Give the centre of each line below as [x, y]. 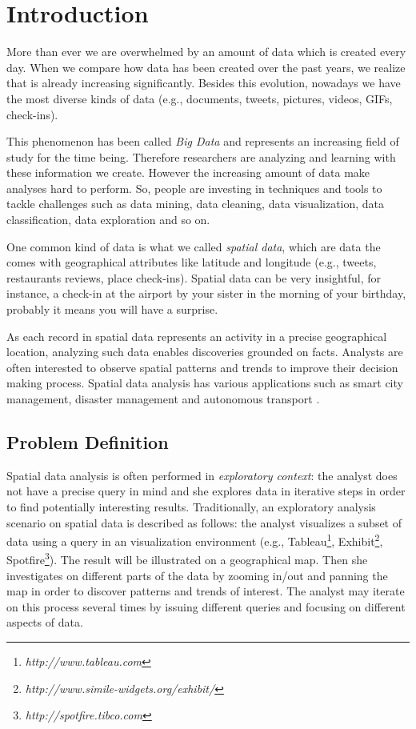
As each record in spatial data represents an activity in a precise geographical [197, 336]
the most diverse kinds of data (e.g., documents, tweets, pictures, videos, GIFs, [200, 98]
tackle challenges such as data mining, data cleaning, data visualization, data [196, 204]
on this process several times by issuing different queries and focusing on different [206, 606]
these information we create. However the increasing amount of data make [188, 172]
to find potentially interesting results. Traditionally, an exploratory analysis [191, 506]
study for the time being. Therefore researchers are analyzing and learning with [201, 156]
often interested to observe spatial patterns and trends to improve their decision [202, 367]
